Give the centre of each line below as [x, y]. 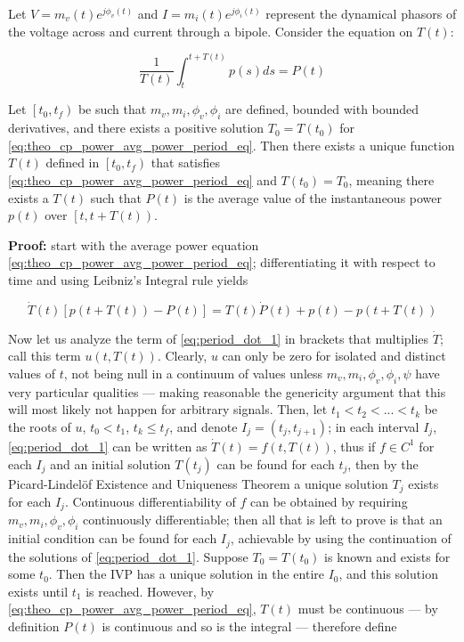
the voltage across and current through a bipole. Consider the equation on [211, 31]
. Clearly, [182, 356]
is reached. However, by [150, 591]
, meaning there [391, 180]
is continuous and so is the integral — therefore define [249, 626]
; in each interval [374, 426]
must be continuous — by [368, 609]
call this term [45, 356]
